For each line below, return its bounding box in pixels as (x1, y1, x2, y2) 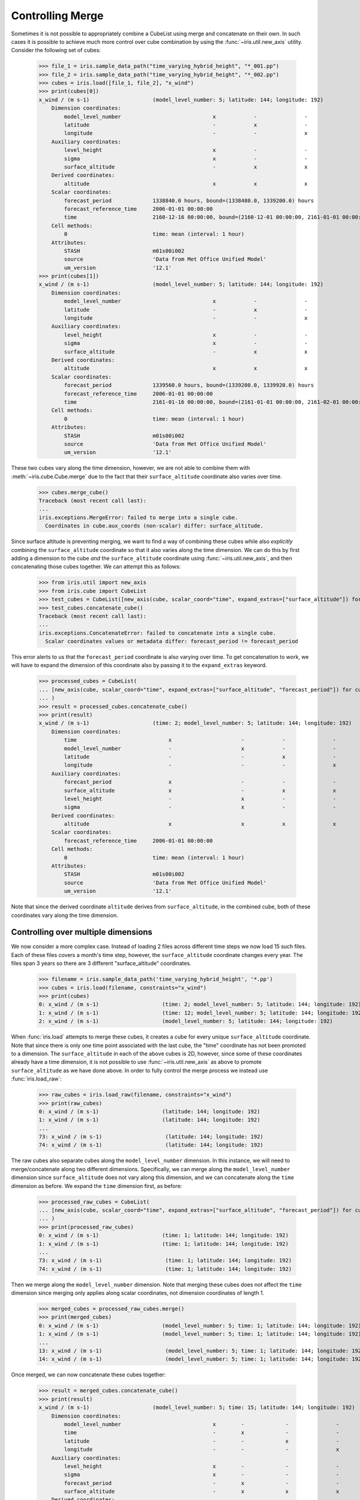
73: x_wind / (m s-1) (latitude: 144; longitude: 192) (38, 1133, 264, 1140)
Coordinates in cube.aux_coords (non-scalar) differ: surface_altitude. (45, 523, 264, 529)
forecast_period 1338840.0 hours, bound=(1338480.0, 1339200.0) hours (64, 197, 314, 204)
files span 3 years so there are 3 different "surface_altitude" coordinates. (11, 960, 191, 967)
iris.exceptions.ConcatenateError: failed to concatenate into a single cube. (38, 629, 276, 636)
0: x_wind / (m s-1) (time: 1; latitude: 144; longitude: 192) (38, 1232, 289, 1239)
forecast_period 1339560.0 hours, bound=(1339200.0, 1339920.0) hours (64, 382, 314, 389)
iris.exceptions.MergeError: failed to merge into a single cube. (38, 514, 238, 521)
